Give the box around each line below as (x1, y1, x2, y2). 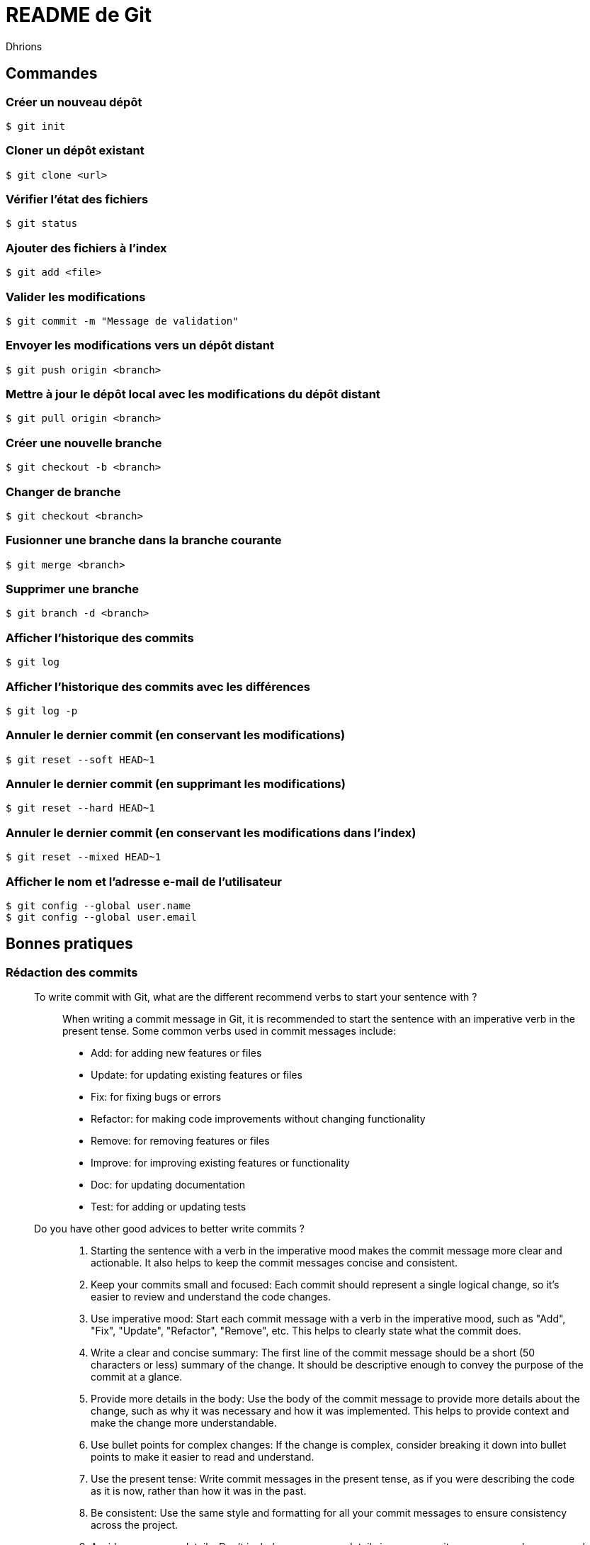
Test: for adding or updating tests (91, 1201, 246, 1213)
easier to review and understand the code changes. (91, 1291, 331, 1303)
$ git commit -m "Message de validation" (6, 315, 239, 327)
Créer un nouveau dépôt (6, 94, 142, 109)
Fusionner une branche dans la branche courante (6, 533, 282, 548)
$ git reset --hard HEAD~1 (6, 802, 155, 814)
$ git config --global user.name (6, 899, 191, 911)
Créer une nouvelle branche (6, 435, 162, 450)
